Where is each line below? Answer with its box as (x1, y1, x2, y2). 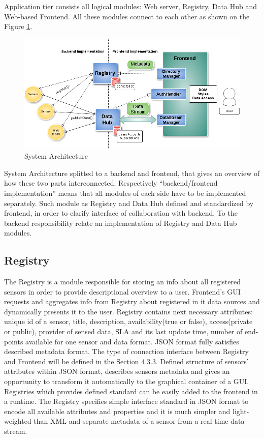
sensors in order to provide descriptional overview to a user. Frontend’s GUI (4, 286, 241, 297)
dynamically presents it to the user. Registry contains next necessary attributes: (4, 306, 253, 316)
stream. (4, 425, 27, 436)
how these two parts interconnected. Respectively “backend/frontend (4, 178, 218, 188)
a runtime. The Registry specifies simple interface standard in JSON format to (4, 396, 249, 406)
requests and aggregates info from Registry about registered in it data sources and (4, 296, 260, 307)
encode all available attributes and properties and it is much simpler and (4, 405, 230, 416)
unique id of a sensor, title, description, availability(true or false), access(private (4, 316, 253, 327)
